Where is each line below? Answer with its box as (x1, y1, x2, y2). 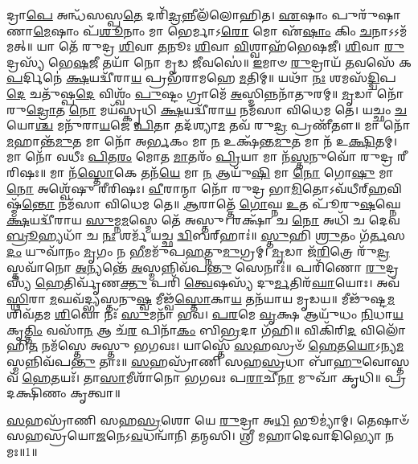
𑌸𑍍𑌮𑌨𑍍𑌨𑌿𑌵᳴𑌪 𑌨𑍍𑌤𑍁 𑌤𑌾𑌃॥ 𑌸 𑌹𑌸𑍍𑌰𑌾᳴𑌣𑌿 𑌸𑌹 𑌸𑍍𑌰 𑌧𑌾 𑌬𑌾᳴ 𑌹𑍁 (6, 353, 363, 370)
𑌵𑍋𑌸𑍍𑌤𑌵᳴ (362, 353, 410, 370)
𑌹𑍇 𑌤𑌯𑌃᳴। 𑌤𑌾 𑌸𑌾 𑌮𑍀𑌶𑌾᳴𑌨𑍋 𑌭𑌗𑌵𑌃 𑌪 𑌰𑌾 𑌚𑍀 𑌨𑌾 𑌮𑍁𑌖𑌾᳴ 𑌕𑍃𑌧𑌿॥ (22, 368, 381, 385)
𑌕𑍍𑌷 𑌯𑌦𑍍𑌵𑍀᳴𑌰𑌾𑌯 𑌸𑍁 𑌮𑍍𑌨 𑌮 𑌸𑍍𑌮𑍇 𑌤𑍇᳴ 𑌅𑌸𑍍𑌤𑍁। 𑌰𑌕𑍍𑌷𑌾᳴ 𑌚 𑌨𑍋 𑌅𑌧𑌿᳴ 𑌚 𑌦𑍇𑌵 (6, 211, 400, 228)
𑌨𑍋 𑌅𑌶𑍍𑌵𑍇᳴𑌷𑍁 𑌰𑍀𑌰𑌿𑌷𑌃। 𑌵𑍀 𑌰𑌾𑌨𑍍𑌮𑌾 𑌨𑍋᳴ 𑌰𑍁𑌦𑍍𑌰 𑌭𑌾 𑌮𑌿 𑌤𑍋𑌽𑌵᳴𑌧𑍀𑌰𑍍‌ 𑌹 (6, 179, 387, 196)
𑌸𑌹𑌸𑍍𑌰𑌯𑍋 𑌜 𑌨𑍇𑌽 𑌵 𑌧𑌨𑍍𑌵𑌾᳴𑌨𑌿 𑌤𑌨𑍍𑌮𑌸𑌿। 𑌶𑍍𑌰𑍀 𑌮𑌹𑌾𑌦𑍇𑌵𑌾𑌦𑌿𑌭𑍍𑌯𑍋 (6, 427, 382, 444)
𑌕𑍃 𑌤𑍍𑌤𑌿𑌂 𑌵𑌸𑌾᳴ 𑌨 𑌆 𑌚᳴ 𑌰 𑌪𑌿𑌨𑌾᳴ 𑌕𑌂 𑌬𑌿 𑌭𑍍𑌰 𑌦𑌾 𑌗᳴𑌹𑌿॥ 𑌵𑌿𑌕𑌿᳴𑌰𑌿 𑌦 (6, 321, 357, 338)
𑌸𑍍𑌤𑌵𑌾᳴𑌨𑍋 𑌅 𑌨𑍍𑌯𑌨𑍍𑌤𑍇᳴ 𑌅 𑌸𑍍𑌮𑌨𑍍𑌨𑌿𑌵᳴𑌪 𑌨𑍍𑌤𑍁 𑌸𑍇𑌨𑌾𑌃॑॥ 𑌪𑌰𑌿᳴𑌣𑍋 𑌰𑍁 (6, 258, 386, 275)
